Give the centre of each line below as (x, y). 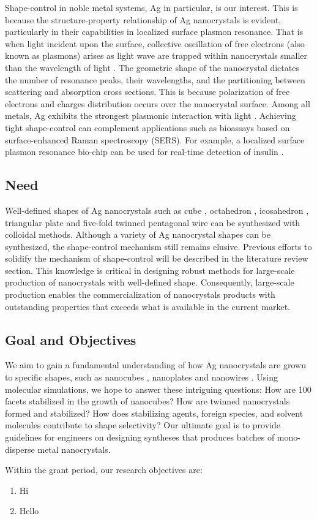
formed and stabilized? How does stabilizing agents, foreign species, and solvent (154, 413)
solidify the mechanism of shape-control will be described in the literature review (157, 258)
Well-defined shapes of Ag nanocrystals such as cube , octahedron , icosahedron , (157, 210)
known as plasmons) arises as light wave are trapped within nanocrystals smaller (156, 55)
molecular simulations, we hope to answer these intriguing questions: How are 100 (158, 389)
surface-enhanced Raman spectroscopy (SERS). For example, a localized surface (155, 139)
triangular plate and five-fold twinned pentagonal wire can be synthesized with (153, 222)
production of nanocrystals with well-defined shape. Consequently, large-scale (150, 282)
